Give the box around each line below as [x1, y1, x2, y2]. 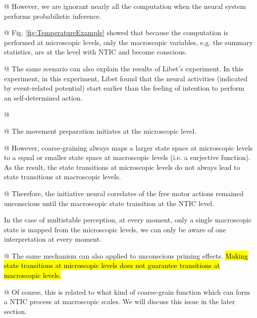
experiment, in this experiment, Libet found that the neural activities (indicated [4, 73, 248, 83]
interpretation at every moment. [4, 234, 102, 244]
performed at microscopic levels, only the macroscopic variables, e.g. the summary [4, 37, 253, 47]
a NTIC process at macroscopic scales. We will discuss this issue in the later [4, 296, 235, 307]
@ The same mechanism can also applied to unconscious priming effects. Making [4, 250, 248, 261]
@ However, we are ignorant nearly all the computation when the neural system [4, 1, 246, 11]
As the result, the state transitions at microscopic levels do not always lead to [4, 161, 240, 172]
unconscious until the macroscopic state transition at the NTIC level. [4, 198, 214, 208]
